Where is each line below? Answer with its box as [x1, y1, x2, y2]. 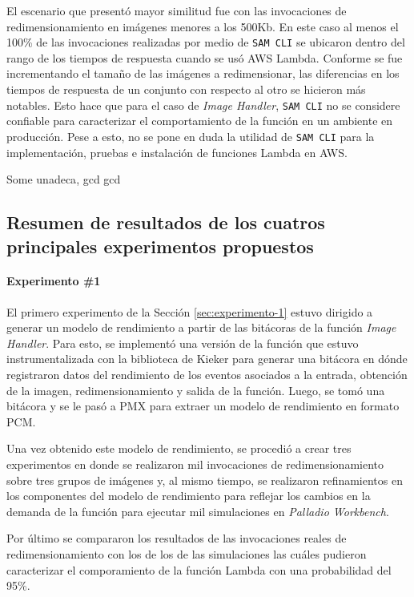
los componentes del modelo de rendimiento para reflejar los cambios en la [6, 487, 371, 504]
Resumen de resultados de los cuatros [6, 210, 325, 235]
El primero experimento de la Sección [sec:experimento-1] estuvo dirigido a [6, 303, 373, 320]
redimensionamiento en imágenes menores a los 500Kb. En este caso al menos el [6, 18, 399, 34]
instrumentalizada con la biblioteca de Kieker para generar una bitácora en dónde [6, 350, 408, 367]
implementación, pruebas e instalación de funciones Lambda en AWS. [6, 143, 348, 160]
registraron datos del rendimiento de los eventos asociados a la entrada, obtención [6, 366, 408, 383]
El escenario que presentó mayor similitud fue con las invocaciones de [6, 2, 347, 18]
